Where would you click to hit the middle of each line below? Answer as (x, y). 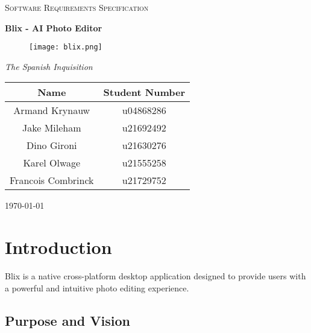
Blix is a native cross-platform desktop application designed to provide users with (155, 276)
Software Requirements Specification (77, 7)
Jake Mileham (52, 128)
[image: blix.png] (66, 47)
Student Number (144, 92)
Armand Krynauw (52, 110)
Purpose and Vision (68, 320)
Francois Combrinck (52, 180)
